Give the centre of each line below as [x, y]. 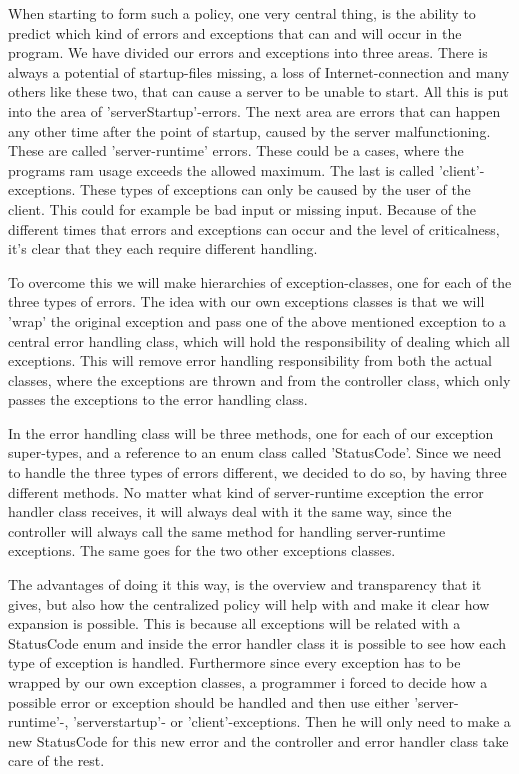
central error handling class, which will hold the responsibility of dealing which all [259, 340]
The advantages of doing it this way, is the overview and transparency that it [245, 584]
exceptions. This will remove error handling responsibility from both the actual [250, 360]
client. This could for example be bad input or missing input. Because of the [242, 208]
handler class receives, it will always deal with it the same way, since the [230, 511]
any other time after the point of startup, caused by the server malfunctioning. [249, 130]
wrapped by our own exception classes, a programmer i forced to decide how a [248, 682]
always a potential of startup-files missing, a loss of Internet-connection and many [259, 71]
